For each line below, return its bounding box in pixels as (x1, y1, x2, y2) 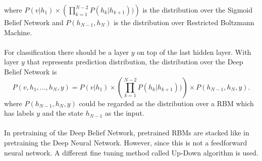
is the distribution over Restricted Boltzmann (114, 17, 254, 27)
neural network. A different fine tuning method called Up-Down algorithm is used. (4, 147, 258, 157)
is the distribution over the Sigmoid (142, 5, 252, 15)
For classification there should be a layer (4, 46, 129, 57)
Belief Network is (4, 66, 57, 76)
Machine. (4, 27, 32, 37)
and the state (42, 108, 83, 118)
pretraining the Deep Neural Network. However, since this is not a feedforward (4, 137, 247, 147)
